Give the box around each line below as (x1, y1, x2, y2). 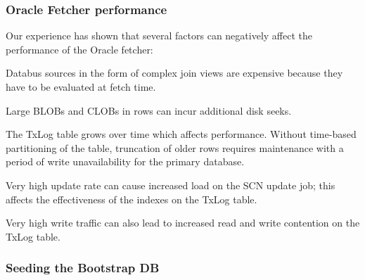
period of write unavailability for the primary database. (6, 154, 245, 169)
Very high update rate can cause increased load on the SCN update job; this (6, 177, 335, 192)
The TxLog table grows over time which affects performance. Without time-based (6, 127, 357, 141)
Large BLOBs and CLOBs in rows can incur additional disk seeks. (6, 103, 292, 117)
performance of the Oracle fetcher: (6, 42, 153, 56)
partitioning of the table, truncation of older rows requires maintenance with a (6, 140, 344, 155)
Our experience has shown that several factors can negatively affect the (6, 28, 312, 43)
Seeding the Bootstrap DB (6, 259, 160, 276)
